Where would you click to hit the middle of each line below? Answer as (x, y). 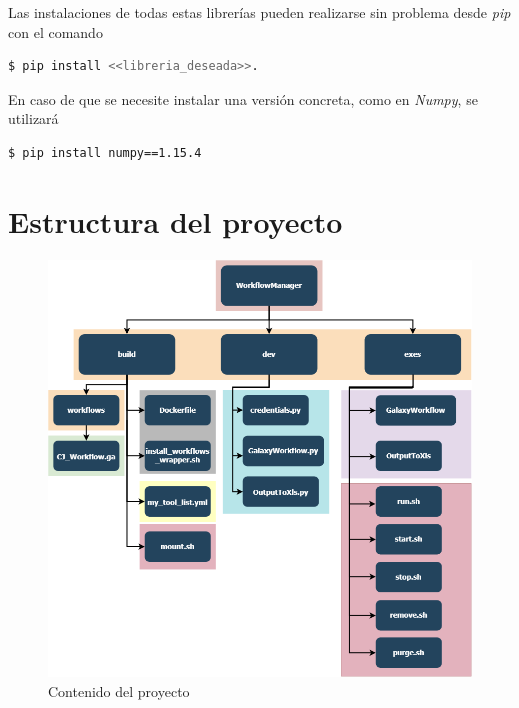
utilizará (33, 118)
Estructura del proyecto (175, 220)
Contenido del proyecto (119, 690)
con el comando (55, 31)
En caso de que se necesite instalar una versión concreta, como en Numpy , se (243, 98)
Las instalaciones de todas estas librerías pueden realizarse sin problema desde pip (259, 12)
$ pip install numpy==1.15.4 (105, 152)
